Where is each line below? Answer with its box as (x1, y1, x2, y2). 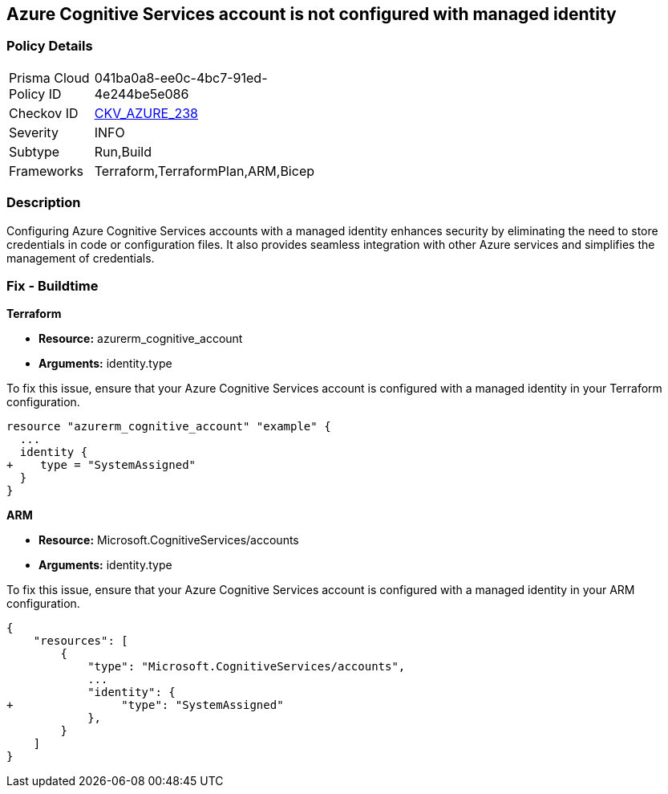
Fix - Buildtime (6, 277, 99, 294)
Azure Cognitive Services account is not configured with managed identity (6, 4, 617, 24)
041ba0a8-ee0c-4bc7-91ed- (94, 69, 268, 86)
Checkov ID (9, 104, 79, 121)
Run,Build (94, 143, 152, 160)
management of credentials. (6, 250, 155, 265)
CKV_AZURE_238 (94, 104, 198, 121)
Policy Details (6, 38, 93, 55)
